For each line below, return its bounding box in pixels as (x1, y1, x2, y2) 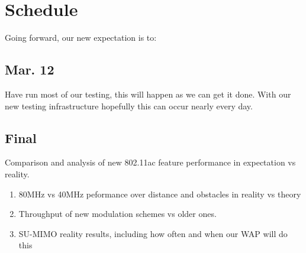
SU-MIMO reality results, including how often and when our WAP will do (18, 227, 288, 239)
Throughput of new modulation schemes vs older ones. (18, 207, 217, 220)
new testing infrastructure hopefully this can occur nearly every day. (5, 99, 253, 112)
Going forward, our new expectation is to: (5, 31, 157, 44)
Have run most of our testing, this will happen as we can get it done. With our (5, 87, 291, 100)
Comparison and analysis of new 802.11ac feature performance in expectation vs (5, 156, 296, 168)
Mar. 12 (5, 60, 54, 79)
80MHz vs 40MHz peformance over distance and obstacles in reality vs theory (18, 187, 301, 200)
